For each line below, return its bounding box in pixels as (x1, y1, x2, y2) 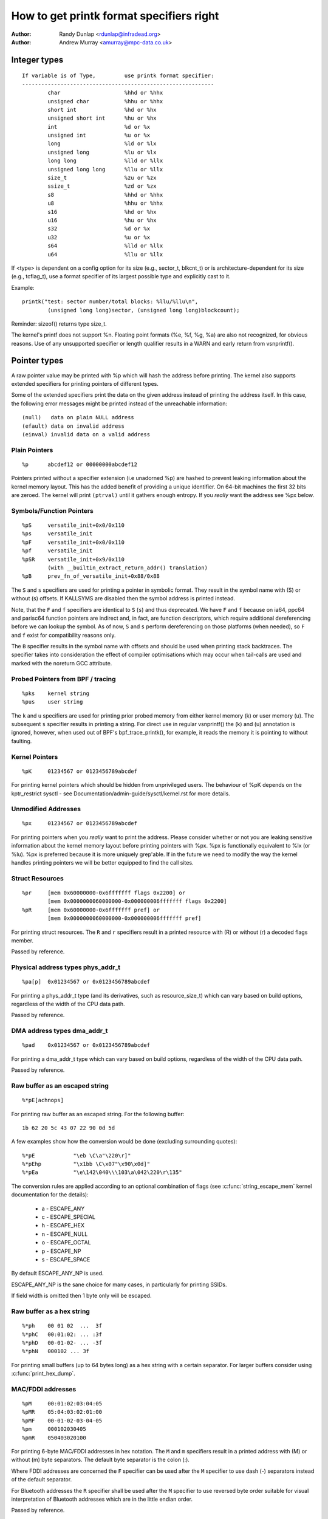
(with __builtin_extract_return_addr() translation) (47, 564, 208, 571)
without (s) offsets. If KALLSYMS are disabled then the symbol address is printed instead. (11, 595, 236, 602)
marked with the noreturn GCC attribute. (11, 659, 112, 667)
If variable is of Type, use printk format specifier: (22, 72, 214, 79)
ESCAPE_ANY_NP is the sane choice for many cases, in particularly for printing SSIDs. (11, 1281, 227, 1288)
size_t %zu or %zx (47, 174, 157, 182)
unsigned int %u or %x (47, 132, 151, 139)
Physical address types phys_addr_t (11, 963, 121, 972)
